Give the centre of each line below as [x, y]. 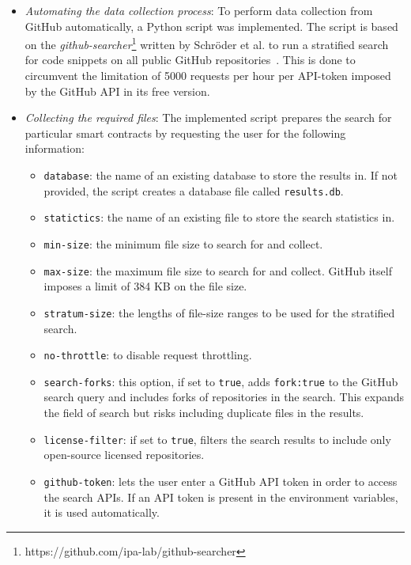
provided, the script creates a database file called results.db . [194, 190]
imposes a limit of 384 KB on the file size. [145, 286]
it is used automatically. [102, 512]
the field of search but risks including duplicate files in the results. [204, 413]
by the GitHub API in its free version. [117, 91]
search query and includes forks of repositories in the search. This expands [224, 397]
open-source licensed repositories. [124, 455]
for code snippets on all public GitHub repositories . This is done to [190, 60]
